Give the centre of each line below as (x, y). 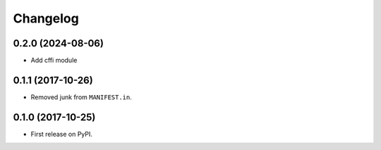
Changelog (46, 18)
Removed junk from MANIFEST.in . (81, 97)
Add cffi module (54, 61)
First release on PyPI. (62, 134)
